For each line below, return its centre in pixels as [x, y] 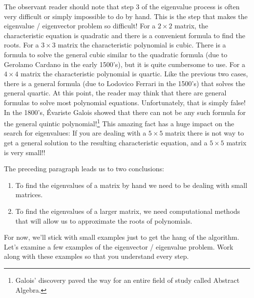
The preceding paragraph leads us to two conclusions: [84, 169]
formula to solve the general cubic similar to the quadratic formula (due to [116, 54]
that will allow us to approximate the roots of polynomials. [104, 220]
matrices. [29, 195]
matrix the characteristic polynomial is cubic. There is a [142, 45]
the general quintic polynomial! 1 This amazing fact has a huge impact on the [119, 123]
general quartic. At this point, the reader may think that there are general [115, 93]
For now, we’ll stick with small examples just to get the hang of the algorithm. [122, 237]
